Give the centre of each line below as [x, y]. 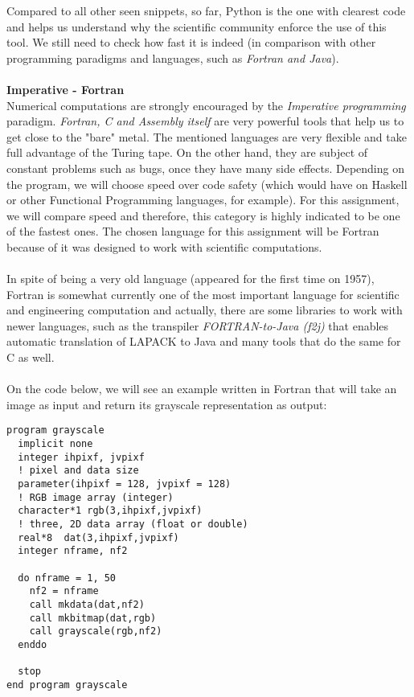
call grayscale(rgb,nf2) [96, 631]
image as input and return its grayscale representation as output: [167, 404]
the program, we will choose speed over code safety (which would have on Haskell [207, 184]
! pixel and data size [78, 471]
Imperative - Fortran [66, 89]
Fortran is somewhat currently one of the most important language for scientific [203, 294]
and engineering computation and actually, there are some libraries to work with [205, 310]
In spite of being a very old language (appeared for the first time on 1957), [191, 279]
